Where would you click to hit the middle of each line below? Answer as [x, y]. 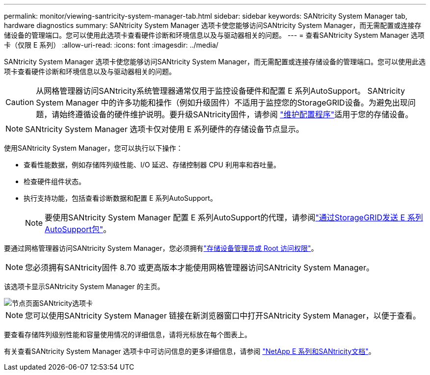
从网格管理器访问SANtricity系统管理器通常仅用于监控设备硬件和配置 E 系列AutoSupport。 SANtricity [220, 91]
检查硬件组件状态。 [54, 181]
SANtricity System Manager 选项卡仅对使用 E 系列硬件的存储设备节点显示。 [164, 129]
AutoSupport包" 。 [78, 229]
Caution [20, 102]
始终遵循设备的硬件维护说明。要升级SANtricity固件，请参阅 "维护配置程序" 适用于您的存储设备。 [236, 114]
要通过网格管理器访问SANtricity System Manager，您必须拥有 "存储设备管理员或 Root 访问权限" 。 [161, 248]
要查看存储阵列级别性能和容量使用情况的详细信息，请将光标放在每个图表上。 [128, 335]
